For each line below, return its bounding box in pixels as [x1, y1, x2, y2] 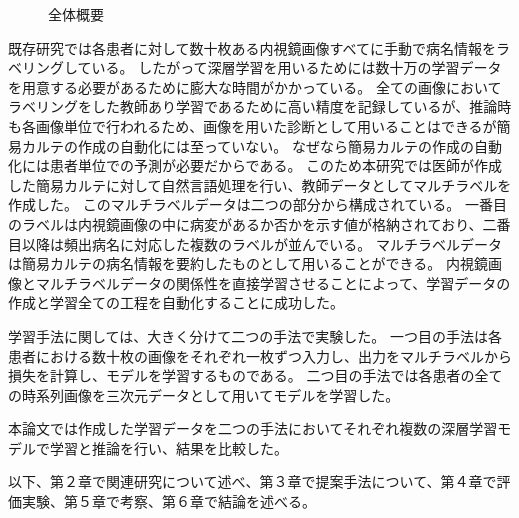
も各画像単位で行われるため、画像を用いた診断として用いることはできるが [8, 115, 497, 136]
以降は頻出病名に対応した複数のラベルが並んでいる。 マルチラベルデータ [21, 233, 502, 254]
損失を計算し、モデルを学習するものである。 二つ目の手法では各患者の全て [8, 365, 503, 386]
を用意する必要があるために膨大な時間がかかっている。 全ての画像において [8, 76, 502, 97]
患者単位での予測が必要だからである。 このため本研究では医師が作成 [49, 155, 503, 176]
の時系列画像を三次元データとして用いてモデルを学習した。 [8, 384, 400, 405]
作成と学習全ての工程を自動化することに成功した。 [8, 292, 344, 313]
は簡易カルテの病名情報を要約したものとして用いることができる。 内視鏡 [8, 253, 488, 274]
